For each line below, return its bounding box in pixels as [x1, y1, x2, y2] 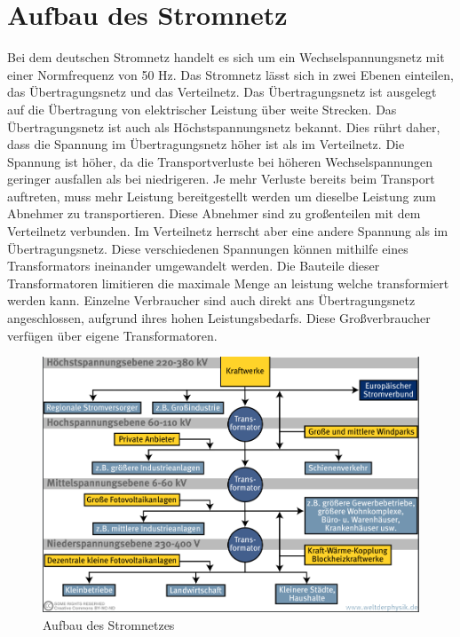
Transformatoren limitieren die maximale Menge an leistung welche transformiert [7, 273, 449, 292]
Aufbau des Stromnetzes [43, 616, 175, 634]
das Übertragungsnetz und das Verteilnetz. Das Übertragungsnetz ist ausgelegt [7, 83, 437, 101]
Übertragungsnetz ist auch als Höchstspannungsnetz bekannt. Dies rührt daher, [7, 117, 440, 136]
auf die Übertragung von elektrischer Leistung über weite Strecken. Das [7, 99, 397, 118]
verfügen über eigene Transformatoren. [7, 326, 218, 344]
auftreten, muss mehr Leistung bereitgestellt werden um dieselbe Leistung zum [7, 186, 436, 205]
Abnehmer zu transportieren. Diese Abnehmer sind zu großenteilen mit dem [7, 204, 421, 223]
